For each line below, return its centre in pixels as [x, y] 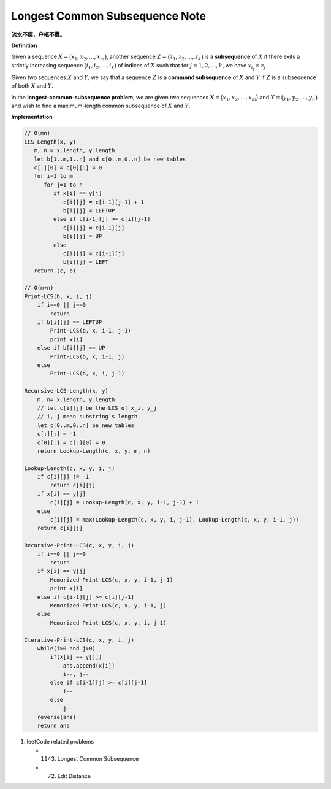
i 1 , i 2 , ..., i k [100, 66]
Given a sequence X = [40, 57]
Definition [24, 45]
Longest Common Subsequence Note [109, 16]
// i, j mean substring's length [87, 417]
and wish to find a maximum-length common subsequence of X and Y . [101, 106]
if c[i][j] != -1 [63, 477]
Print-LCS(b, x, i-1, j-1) [90, 331]
